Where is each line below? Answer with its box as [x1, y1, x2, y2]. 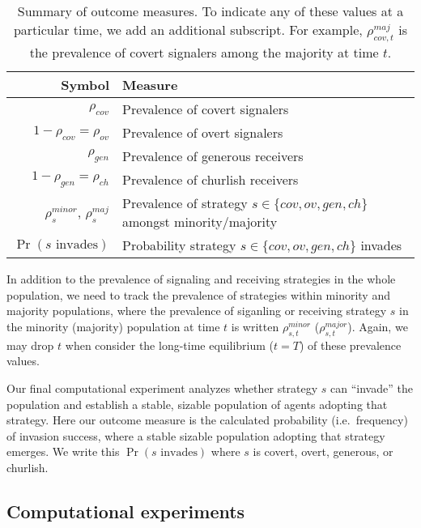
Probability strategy [121, 236, 236, 255]
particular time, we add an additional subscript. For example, [13, 20, 363, 39]
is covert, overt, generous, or [253, 443, 393, 460]
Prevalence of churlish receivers [121, 170, 299, 189]
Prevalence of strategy [121, 194, 248, 213]
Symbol [61, 75, 109, 95]
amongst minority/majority [121, 212, 278, 232]
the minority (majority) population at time [6, 317, 220, 334]
